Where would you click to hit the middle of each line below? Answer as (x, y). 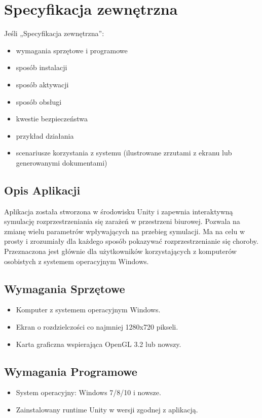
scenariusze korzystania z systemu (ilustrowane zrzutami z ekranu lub (124, 153)
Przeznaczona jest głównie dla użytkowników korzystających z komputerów (120, 251)
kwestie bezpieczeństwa (52, 119)
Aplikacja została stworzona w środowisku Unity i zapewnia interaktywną (119, 211)
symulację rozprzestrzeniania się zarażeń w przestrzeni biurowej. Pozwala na (122, 221)
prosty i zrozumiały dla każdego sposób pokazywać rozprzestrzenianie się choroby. (131, 241)
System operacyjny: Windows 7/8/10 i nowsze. (88, 392)
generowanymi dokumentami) (62, 162)
